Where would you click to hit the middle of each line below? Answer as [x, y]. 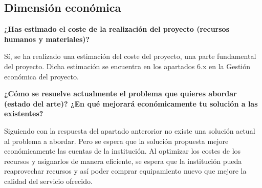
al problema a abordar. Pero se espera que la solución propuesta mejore [116, 141]
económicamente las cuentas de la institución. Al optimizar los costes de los [123, 151]
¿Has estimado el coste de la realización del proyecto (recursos [117, 29]
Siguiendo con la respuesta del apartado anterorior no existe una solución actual [130, 130]
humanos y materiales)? [47, 39]
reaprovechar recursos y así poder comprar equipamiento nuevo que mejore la [125, 171]
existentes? [24, 113]
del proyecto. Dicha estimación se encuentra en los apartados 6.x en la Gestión [127, 66]
